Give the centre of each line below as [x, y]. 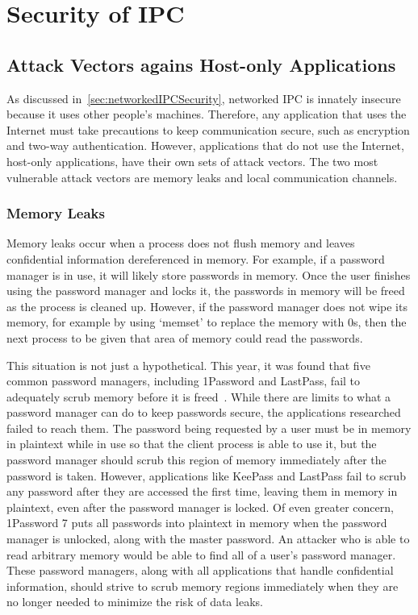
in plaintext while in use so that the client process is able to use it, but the [192, 444]
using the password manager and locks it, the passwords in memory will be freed [206, 291]
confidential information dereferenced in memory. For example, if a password [196, 258]
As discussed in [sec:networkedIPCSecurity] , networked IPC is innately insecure [204, 98]
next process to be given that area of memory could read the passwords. [185, 337]
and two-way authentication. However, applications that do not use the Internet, [205, 145]
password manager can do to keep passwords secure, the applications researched [204, 412]
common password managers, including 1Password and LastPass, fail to [184, 381]
